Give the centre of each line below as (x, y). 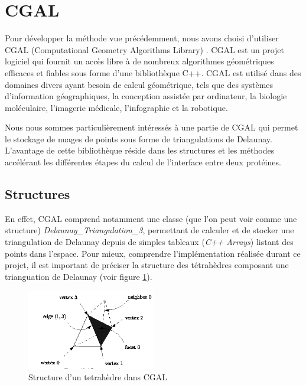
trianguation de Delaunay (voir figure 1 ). (79, 276)
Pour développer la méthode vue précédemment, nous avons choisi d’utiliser (142, 38)
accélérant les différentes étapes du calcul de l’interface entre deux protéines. (143, 162)
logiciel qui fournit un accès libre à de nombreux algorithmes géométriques (139, 61)
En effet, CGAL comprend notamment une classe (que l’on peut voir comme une (151, 218)
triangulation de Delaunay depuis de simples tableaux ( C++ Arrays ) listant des (149, 242)
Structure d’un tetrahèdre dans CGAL (98, 377)
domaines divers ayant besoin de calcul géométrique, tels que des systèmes (139, 84)
